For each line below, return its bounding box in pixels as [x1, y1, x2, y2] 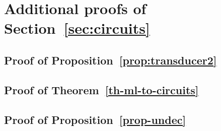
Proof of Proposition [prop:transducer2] [4, 52, 217, 68]
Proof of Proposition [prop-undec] [4, 111, 186, 127]
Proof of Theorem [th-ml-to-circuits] [4, 82, 199, 97]
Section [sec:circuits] [4, 18, 150, 38]
